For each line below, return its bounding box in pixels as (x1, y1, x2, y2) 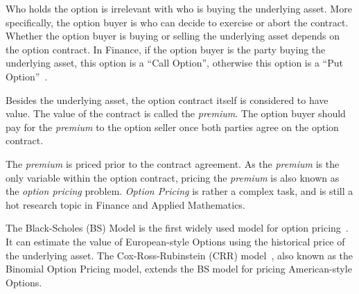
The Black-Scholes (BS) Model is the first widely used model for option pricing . (6, 220, 349, 235)
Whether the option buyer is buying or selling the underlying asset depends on (6, 28, 340, 43)
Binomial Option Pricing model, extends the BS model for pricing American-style (6, 261, 352, 276)
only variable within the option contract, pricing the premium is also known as (6, 170, 340, 184)
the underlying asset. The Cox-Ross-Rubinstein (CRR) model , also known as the (6, 248, 353, 262)
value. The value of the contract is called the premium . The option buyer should (6, 106, 346, 121)
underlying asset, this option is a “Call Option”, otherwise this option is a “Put (6, 55, 343, 70)
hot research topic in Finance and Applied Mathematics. (6, 197, 245, 211)
